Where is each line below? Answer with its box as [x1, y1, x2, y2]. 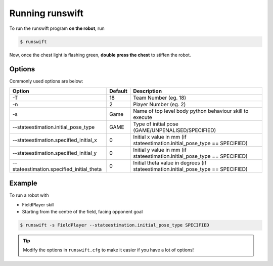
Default [109, 87, 127, 95]
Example [9, 179, 37, 188]
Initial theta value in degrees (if [133, 159, 207, 166]
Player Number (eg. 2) [133, 101, 186, 108]
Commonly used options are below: [9, 78, 83, 84]
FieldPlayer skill [22, 201, 55, 207]
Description [133, 87, 162, 95]
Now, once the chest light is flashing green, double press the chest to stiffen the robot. [9, 52, 192, 58]
